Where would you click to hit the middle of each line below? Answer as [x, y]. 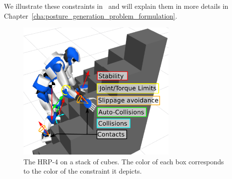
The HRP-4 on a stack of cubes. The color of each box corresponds [124, 161]
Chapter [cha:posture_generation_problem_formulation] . [91, 15]
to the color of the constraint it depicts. [83, 171]
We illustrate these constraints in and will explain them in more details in [116, 6]
